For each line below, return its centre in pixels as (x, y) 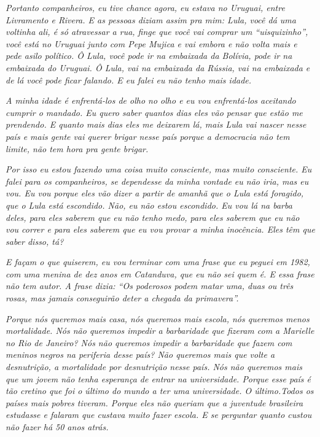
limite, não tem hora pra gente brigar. (77, 148)
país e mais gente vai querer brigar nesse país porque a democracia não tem (148, 136)
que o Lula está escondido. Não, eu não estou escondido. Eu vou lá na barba (149, 205)
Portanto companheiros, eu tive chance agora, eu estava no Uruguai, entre (145, 7)
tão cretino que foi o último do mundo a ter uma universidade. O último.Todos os (160, 391)
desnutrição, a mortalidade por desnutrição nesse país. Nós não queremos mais (154, 367)
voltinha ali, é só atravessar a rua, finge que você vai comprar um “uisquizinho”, (157, 32)
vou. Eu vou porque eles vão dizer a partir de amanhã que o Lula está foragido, (155, 193)
